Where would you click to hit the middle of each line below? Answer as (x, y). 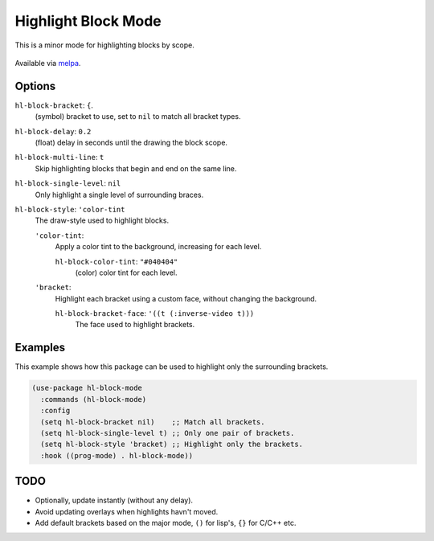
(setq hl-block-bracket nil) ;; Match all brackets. (153, 422)
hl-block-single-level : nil (68, 183)
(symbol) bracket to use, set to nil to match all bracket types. (138, 117)
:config (55, 411)
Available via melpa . (48, 63)
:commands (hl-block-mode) (94, 399)
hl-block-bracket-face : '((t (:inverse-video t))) (155, 314)
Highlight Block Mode (88, 21)
